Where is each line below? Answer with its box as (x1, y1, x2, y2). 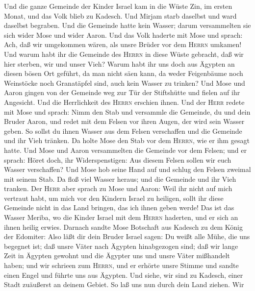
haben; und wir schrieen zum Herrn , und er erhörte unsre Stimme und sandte (4, 260, 239, 270)
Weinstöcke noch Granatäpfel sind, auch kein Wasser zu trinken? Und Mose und (4, 77, 245, 88)
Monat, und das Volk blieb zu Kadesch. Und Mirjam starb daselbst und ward (4, 10, 237, 21)
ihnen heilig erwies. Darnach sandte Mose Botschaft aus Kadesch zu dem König (4, 221, 243, 232)
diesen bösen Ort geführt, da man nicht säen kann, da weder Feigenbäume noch (4, 68, 243, 78)
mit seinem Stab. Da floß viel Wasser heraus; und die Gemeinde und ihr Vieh (4, 173, 236, 184)
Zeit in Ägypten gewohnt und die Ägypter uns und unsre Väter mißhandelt (4, 250, 230, 261)
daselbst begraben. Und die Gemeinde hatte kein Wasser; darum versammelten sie (4, 20, 251, 30)
